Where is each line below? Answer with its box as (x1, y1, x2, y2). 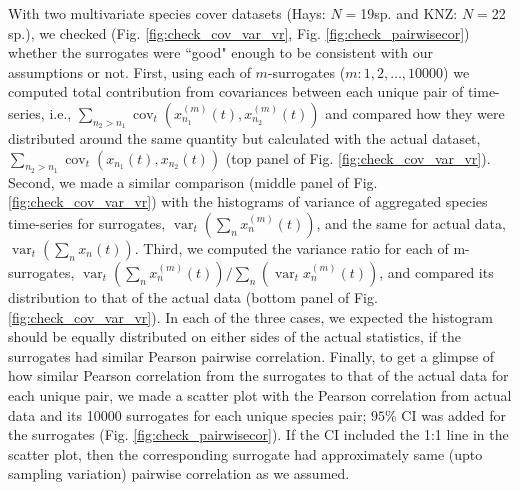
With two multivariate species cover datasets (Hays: (8, 3, 326, 23)
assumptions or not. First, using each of (8, 61, 251, 82)
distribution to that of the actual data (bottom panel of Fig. (8, 286, 378, 307)
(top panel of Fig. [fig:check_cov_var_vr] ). (225, 147, 491, 168)
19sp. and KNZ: (360, 3, 458, 23)
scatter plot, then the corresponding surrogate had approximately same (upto (8, 443, 483, 464)
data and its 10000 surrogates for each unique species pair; (8, 404, 367, 425)
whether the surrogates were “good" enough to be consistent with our (8, 42, 433, 63)
